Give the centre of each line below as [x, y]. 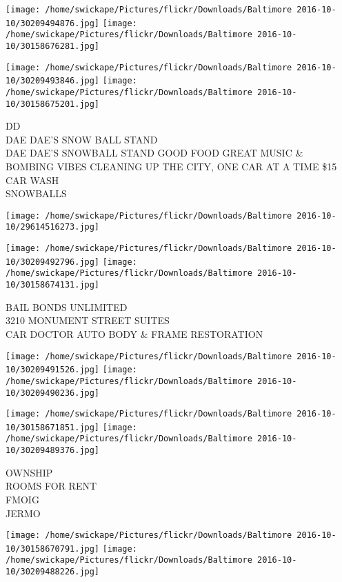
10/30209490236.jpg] [53, 393]
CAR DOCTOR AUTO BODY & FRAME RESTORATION [134, 333]
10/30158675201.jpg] [53, 104]
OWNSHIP [29, 472]
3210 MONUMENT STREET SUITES [88, 320]
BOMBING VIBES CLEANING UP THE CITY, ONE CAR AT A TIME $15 [171, 167]
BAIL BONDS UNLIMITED [67, 307]
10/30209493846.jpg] [53, 81]
